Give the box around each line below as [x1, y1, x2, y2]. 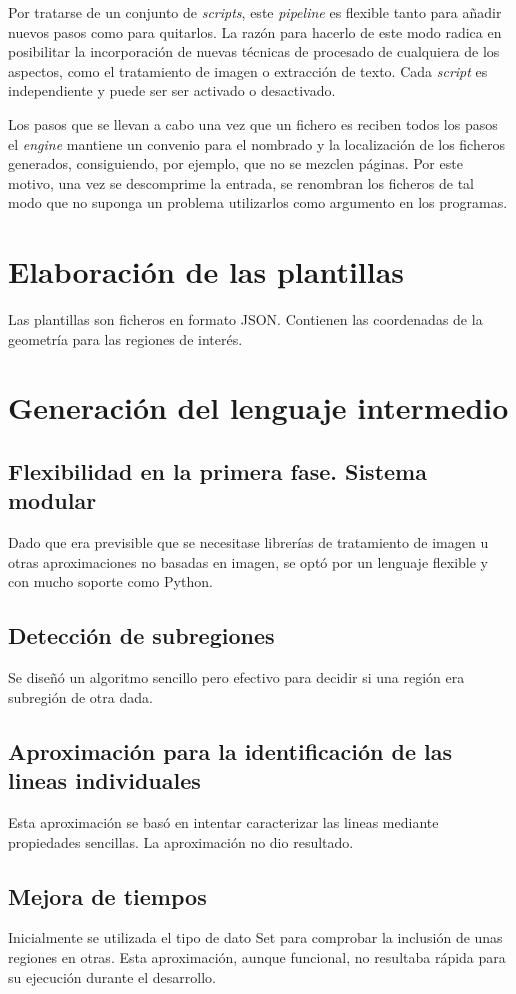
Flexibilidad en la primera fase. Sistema [8, 456, 427, 487]
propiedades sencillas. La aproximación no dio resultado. [8, 831, 354, 852]
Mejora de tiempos [8, 880, 207, 911]
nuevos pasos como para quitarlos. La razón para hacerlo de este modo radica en [8, 21, 502, 42]
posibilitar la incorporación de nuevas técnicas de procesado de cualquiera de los [8, 41, 500, 62]
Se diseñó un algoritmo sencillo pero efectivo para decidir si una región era [8, 667, 465, 688]
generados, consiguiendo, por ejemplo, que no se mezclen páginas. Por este [8, 153, 463, 174]
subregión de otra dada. [8, 686, 153, 707]
